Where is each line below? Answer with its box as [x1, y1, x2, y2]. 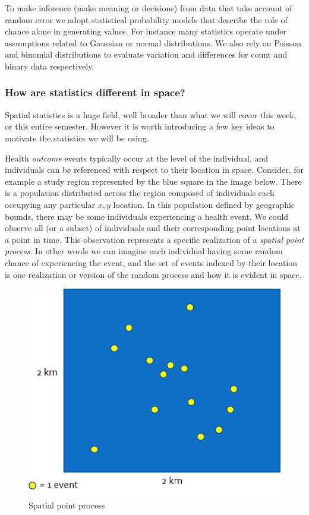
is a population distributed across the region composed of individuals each [5, 187, 275, 199]
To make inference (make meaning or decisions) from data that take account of [5, 2, 292, 14]
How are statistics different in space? [5, 85, 185, 100]
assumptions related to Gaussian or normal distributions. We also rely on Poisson [5, 36, 302, 49]
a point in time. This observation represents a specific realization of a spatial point [5, 233, 304, 245]
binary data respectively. [5, 59, 94, 72]
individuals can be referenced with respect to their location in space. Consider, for [5, 163, 304, 176]
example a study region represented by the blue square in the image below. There [5, 175, 302, 187]
